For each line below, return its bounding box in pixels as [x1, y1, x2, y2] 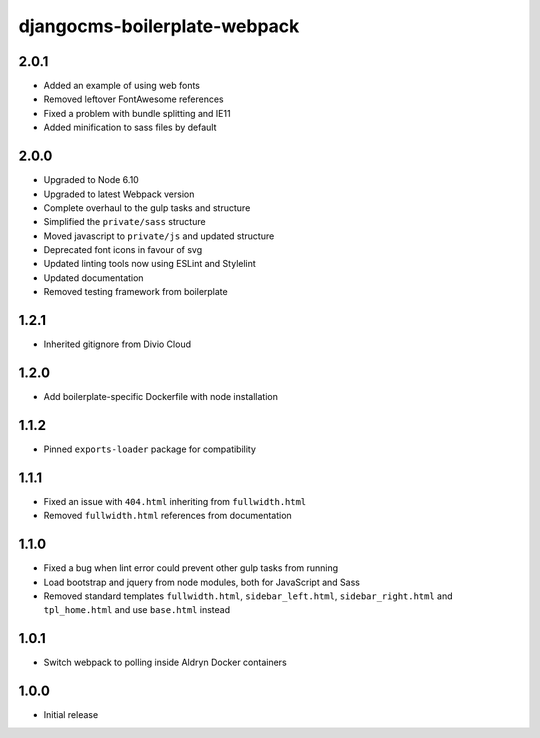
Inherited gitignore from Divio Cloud [43, 338, 192, 350]
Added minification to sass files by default [43, 121, 217, 134]
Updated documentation [43, 271, 144, 284]
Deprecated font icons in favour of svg [43, 244, 203, 256]
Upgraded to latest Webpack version [43, 188, 195, 200]
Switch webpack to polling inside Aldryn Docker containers [43, 656, 287, 669]
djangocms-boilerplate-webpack [18, 15, 300, 37]
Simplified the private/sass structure [43, 216, 206, 228]
